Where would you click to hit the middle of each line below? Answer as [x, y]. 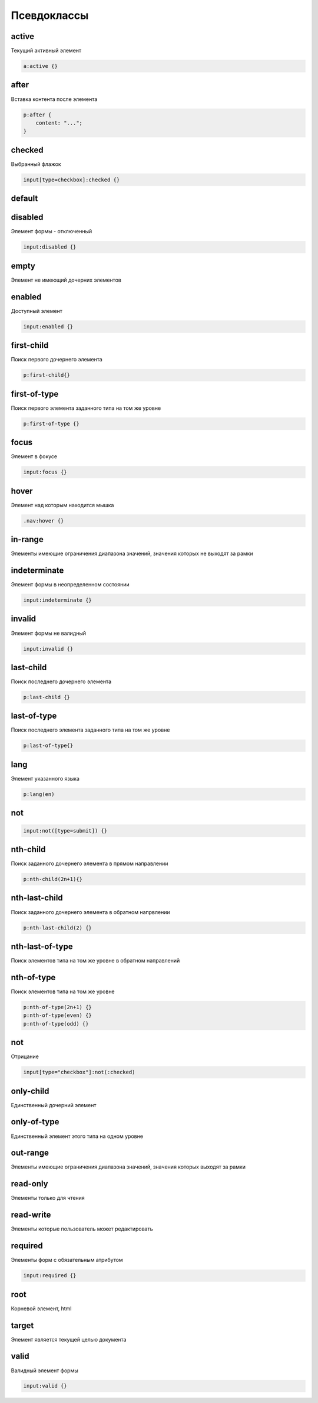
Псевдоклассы [50, 15]
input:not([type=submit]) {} [65, 831]
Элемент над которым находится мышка [62, 505]
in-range [27, 539]
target [22, 1325]
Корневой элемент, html [41, 1309]
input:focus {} [45, 472]
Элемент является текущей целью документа [69, 1339]
